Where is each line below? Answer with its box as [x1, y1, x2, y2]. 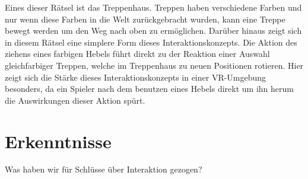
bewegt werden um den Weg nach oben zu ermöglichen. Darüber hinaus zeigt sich [5, 24, 302, 37]
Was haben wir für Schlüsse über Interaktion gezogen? [5, 163, 202, 175]
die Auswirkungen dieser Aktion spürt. [5, 94, 145, 106]
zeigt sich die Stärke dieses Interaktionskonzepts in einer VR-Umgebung [5, 71, 266, 83]
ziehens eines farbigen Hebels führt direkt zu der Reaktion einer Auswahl [5, 47, 270, 60]
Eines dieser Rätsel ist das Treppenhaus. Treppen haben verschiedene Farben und [5, 1, 302, 13]
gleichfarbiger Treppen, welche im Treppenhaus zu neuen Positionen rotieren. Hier [5, 59, 304, 71]
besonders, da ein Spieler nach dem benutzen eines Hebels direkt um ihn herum [5, 82, 294, 95]
